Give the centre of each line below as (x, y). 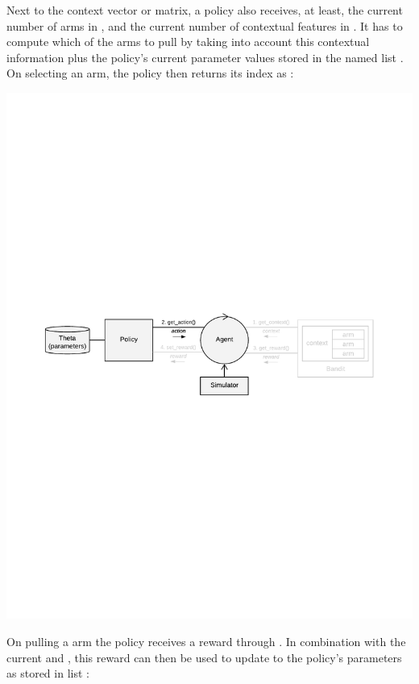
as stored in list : (48, 673)
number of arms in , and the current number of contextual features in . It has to (205, 25)
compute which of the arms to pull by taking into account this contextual (188, 42)
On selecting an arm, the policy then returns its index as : (150, 73)
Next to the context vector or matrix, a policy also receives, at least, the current (205, 10)
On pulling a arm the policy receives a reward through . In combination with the (206, 642)
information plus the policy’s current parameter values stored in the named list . (205, 57)
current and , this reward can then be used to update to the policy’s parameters (204, 657)
